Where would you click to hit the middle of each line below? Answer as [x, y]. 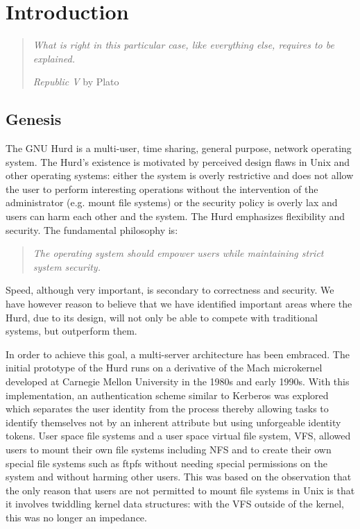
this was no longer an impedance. [76, 517]
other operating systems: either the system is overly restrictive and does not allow [180, 175]
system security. [67, 266]
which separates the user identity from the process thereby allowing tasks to [167, 409]
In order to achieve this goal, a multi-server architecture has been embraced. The [178, 354]
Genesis [34, 119]
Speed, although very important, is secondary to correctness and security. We [170, 290]
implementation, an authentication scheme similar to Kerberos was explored [167, 395]
